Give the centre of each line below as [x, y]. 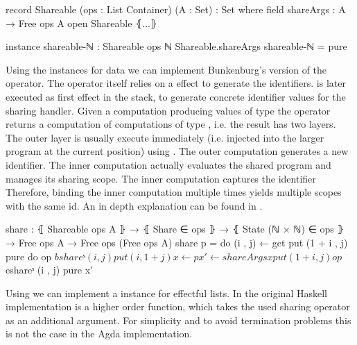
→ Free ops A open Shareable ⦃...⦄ [82, 23]
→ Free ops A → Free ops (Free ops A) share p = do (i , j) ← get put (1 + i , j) [177, 242]
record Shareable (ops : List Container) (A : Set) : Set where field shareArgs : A [176, 9]
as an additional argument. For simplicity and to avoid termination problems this [178, 320]
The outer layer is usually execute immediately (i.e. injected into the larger [165, 137]
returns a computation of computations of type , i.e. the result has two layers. [171, 124]
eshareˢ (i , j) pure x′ [49, 270]
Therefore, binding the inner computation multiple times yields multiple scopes [174, 192]
